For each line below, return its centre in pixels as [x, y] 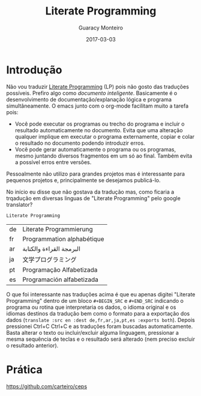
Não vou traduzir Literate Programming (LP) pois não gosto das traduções [97, 87]
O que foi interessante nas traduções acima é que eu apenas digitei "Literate [101, 294]
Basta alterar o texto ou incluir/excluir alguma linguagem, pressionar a [92, 332]
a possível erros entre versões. [53, 162]
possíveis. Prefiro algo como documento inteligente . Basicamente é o [92, 93]
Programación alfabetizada [61, 279]
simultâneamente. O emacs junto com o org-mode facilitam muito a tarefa [97, 106]
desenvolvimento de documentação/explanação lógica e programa [89, 99]
